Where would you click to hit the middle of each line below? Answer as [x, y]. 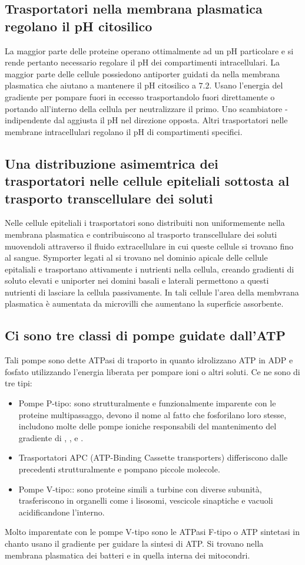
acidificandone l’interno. [62, 512]
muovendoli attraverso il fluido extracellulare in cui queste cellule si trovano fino [149, 246]
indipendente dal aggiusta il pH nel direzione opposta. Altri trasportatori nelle [146, 120]
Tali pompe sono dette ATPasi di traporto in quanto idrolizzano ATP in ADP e [149, 360]
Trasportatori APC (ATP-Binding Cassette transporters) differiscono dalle [153, 457]
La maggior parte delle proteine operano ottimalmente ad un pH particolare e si [149, 50]
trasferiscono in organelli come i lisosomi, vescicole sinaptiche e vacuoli [146, 500]
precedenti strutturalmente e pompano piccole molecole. [119, 469]
